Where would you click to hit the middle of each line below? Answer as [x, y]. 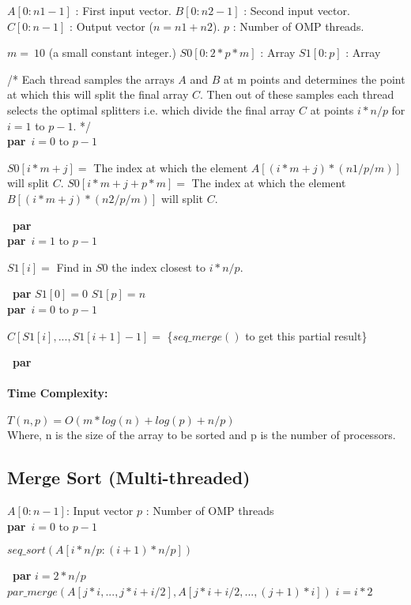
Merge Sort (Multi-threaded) [129, 477]
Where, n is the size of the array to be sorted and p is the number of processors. [202, 435]
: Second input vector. [297, 10]
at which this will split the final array [98, 94]
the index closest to [159, 267]
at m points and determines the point [315, 79]
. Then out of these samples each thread [297, 94]
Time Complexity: [58, 393]
